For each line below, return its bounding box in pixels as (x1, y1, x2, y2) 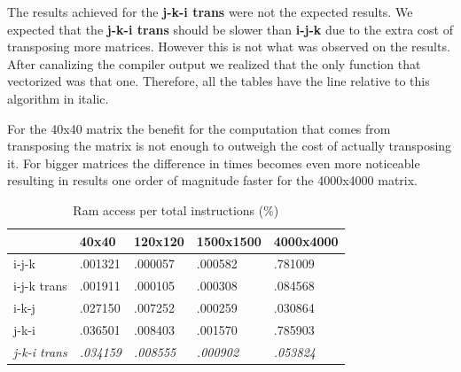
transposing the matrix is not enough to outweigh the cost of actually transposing (7, 136, 452, 155)
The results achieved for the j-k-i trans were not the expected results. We (7, 3, 413, 20)
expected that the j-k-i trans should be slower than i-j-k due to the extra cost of (7, 19, 453, 38)
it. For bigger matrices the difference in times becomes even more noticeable (7, 153, 420, 172)
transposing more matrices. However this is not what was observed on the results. (7, 37, 450, 56)
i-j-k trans (13, 276, 67, 295)
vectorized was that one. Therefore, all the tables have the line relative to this (7, 72, 430, 90)
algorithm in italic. (7, 89, 109, 107)
